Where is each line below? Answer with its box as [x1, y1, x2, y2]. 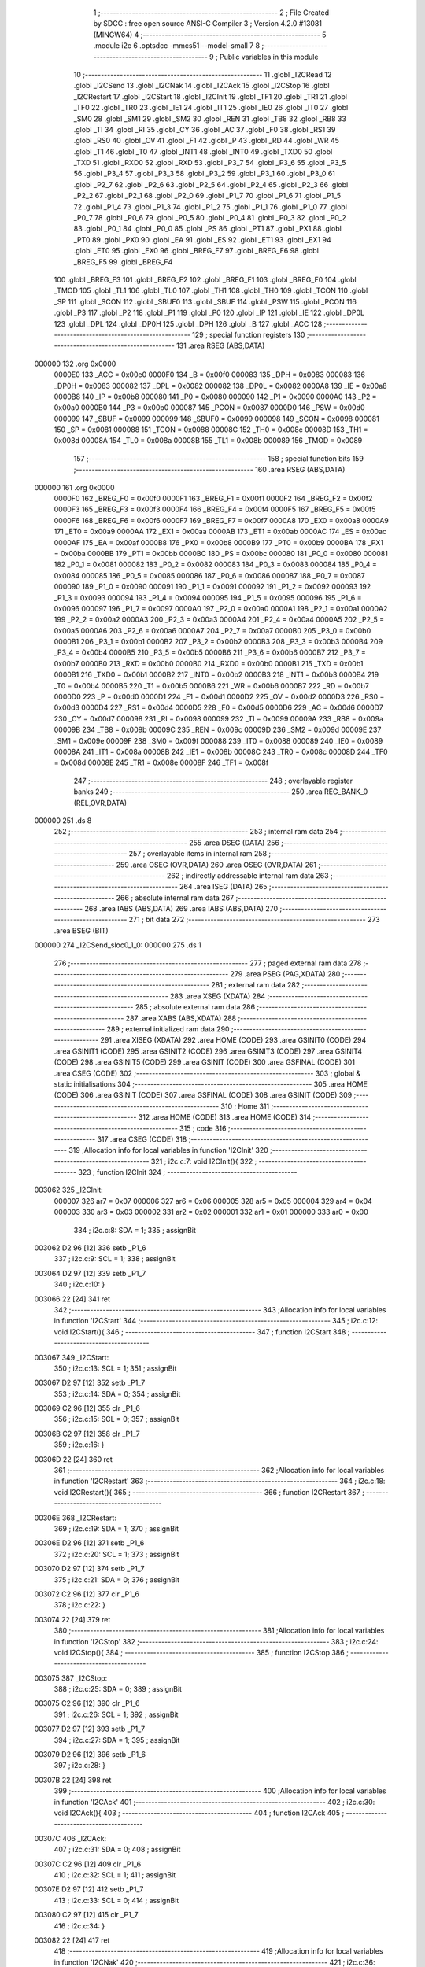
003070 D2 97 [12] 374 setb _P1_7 [34, 1564, 145, 1574]
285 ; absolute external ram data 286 [135, 1002, 256, 1012]
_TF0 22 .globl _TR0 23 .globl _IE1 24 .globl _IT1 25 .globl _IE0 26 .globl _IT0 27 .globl [73, 103, 349, 113]
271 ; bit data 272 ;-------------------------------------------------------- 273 [128, 915, 381, 924]
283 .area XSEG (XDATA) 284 [169, 991, 266, 1001]
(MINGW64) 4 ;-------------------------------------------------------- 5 [93, 30, 327, 39]
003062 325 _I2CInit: [34, 1185, 104, 1195]
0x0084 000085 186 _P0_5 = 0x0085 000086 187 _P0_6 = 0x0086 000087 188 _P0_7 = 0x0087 [54, 570, 365, 580]
